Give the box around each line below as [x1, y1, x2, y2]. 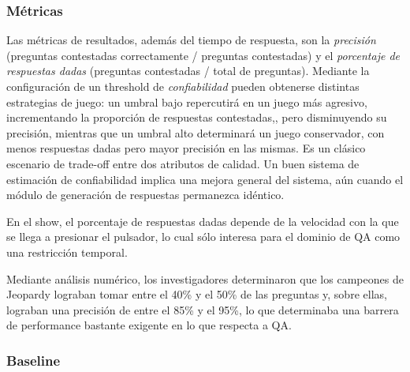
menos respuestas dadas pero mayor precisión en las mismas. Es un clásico [6, 140, 366, 156]
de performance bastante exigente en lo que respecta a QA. [6, 317, 292, 333]
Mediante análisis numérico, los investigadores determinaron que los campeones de [6, 270, 404, 287]
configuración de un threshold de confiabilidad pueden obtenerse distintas [6, 78, 360, 94]
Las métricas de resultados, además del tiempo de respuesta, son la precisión [6, 32, 376, 48]
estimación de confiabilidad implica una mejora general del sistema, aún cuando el [6, 171, 404, 187]
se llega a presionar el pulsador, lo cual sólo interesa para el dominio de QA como [6, 228, 401, 245]
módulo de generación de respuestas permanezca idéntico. [6, 186, 285, 203]
